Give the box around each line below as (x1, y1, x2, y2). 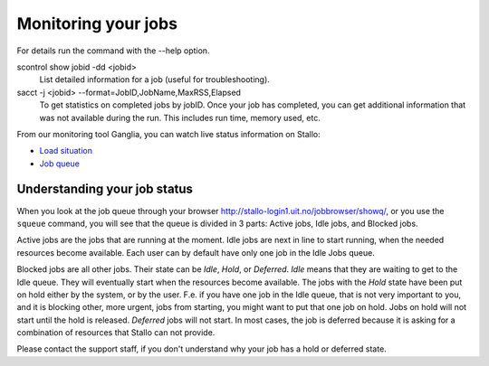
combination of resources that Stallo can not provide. (16, 327, 216, 338)
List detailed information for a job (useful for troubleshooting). (39, 74, 271, 85)
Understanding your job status (16, 182, 194, 197)
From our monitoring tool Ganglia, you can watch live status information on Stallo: (16, 128, 321, 139)
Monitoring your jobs (16, 14, 178, 33)
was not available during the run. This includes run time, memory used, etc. (39, 112, 321, 123)
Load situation (39, 145, 92, 156)
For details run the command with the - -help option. (16, 45, 210, 56)
